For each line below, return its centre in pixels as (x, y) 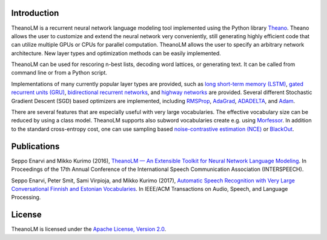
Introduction (35, 13)
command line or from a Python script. (59, 73)
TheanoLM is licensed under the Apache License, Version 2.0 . (89, 229)
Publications (35, 146)
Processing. (26, 198)
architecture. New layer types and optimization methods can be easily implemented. (116, 53)
